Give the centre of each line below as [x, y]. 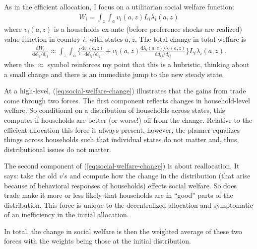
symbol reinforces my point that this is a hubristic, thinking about [148, 64]
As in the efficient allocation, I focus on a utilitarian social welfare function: [119, 6]
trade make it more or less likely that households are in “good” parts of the [119, 195]
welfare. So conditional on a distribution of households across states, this [115, 110]
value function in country [42, 39]
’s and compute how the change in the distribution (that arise [157, 175]
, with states [104, 39]
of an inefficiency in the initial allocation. [66, 214]
